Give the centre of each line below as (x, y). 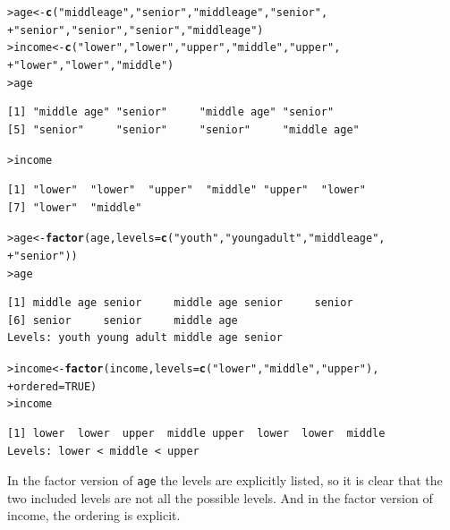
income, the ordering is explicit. (94, 515)
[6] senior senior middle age (123, 320)
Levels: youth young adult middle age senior (145, 338)
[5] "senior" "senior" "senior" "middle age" (183, 129)
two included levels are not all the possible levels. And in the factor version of (220, 497)
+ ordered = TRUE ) (52, 386)
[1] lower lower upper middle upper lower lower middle (196, 434)
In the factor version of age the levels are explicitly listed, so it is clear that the (225, 480)
